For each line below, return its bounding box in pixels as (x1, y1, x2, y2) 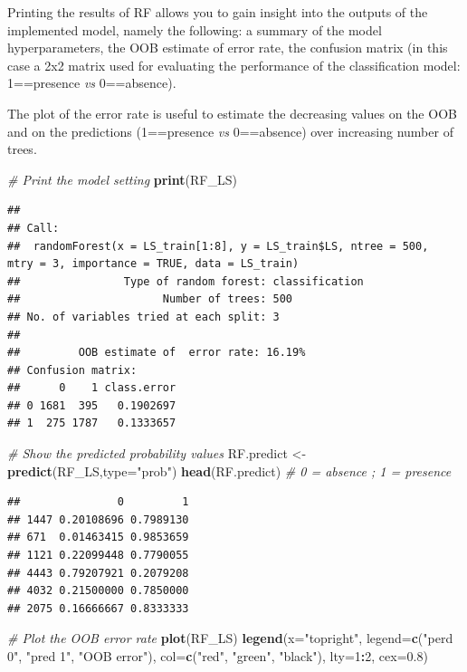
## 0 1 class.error (7, 381, 176, 395)
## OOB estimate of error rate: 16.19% (7, 346, 306, 360)
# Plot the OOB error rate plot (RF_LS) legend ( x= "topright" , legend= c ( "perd (7, 629, 453, 648)
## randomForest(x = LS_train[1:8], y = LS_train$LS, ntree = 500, (7, 239, 429, 253)
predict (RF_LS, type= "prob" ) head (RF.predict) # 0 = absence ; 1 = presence (7, 461, 452, 480)
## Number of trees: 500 (7, 293, 292, 306)
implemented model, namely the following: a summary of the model (7, 20, 382, 39)
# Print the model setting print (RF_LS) (7, 169, 237, 188)
